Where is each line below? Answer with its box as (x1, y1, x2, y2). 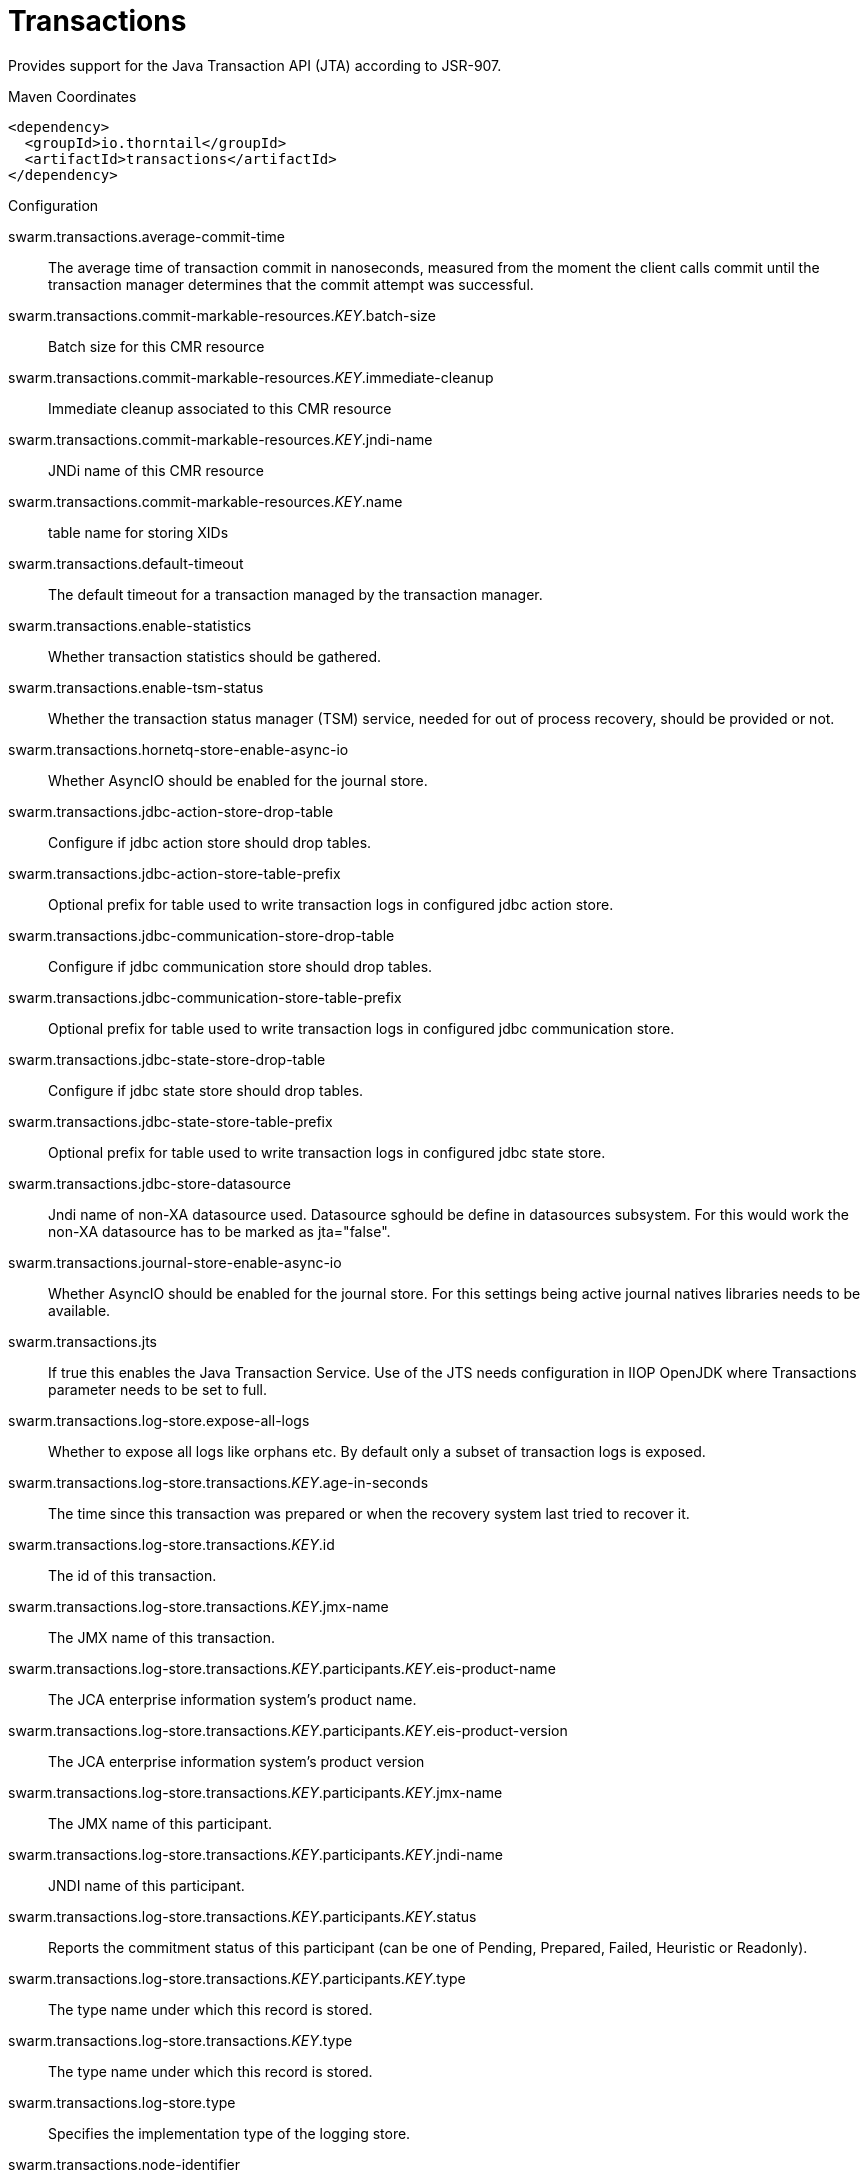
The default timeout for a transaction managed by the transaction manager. (48, 585, 543, 603)
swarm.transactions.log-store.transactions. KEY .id (8, 1535, 335, 1553)
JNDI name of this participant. (48, 1876, 245, 1894)
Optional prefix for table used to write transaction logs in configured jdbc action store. (48, 895, 614, 913)
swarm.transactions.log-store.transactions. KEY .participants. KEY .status (8, 1907, 477, 1925)
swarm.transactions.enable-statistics (8, 616, 252, 634)
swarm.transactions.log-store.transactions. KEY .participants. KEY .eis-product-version (8, 1721, 568, 1739)
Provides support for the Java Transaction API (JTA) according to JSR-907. (8, 56, 502, 74)
